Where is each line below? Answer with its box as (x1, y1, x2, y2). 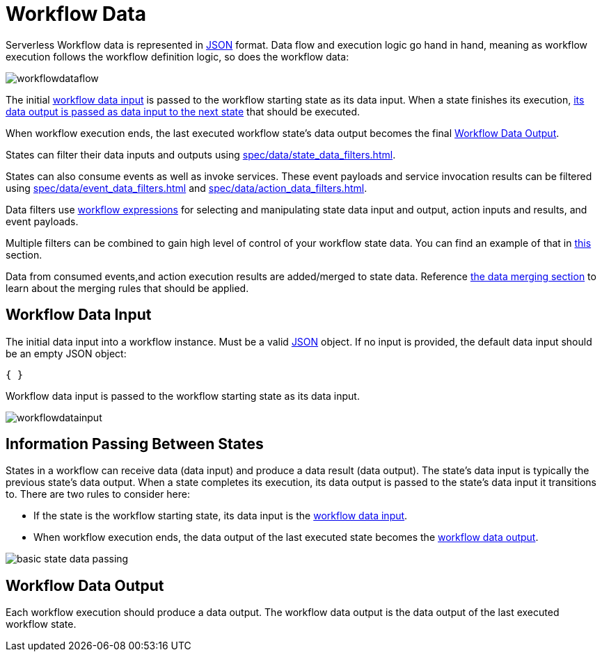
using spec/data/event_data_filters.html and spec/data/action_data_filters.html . (6, 181, 367, 194)
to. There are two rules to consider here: (6, 488, 191, 501)
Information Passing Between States (6, 435, 264, 453)
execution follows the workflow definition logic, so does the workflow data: (6, 50, 349, 63)
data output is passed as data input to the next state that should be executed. (6, 105, 361, 117)
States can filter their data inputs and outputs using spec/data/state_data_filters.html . (6, 148, 396, 161)
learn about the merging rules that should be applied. (6, 282, 249, 294)
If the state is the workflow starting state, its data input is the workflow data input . (33, 510, 408, 522)
